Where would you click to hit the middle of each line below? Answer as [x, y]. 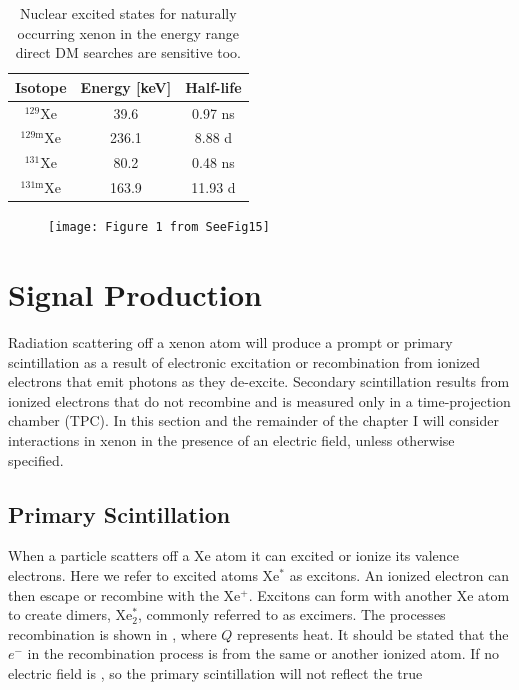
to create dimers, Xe [70, 614]
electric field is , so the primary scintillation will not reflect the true [215, 672]
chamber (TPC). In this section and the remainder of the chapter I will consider [253, 420]
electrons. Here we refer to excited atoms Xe [144, 574]
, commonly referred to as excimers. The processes [291, 614]
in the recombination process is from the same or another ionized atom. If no [263, 653]
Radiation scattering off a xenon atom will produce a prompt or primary [230, 342]
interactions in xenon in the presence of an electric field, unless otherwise [231, 440]
